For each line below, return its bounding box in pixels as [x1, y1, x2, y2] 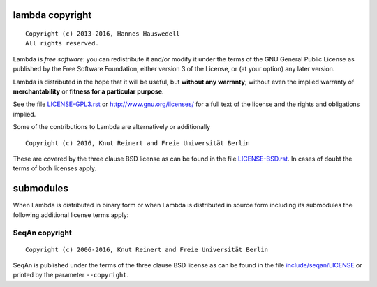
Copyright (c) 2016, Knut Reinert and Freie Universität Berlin [25, 139, 251, 147]
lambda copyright [13, 9, 92, 21]
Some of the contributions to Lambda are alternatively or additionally [13, 123, 211, 131]
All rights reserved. [25, 39, 99, 47]
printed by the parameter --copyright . [13, 271, 129, 279]
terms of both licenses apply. [13, 164, 97, 172]
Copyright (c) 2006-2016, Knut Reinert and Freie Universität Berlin [25, 245, 269, 253]
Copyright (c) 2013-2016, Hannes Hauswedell [25, 30, 181, 38]
